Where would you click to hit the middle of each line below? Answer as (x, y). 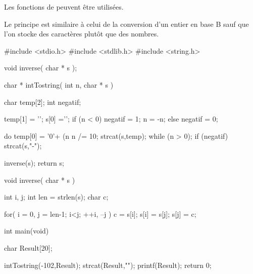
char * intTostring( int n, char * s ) (59, 84)
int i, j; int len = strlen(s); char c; (56, 197)
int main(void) (27, 231)
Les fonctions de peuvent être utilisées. (64, 7)
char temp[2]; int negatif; (43, 102)
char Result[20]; (28, 247)
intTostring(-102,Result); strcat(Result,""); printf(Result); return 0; (108, 265)
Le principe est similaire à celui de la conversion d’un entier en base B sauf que (126, 24)
